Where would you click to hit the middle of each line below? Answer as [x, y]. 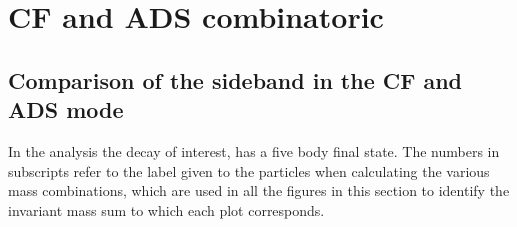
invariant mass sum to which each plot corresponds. [166, 209]
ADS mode [66, 109]
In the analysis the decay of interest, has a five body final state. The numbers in [254, 150]
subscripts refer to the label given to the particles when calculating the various [249, 170]
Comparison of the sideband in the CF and [235, 79]
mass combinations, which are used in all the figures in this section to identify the [259, 190]
